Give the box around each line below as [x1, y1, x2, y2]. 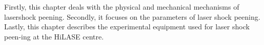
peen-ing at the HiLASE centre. [4, 31, 104, 41]
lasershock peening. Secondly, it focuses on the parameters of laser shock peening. [4, 11, 260, 22]
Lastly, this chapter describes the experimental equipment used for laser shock [4, 21, 250, 32]
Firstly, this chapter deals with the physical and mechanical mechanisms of [4, 2, 239, 12]
